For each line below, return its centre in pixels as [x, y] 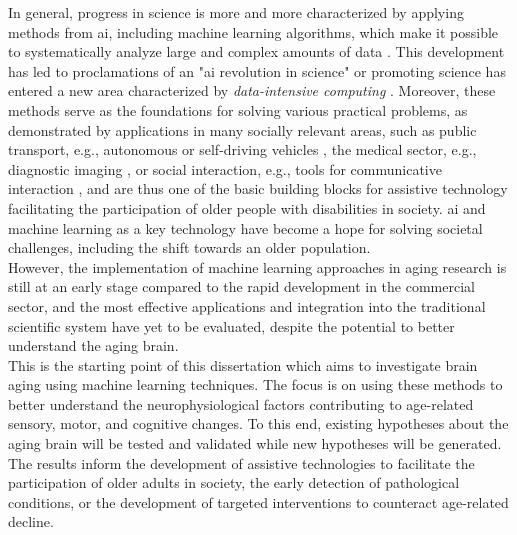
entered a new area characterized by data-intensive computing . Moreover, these [252, 90]
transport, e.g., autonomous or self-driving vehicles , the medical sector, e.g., [242, 149]
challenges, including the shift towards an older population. [189, 247]
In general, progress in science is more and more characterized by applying [236, 12]
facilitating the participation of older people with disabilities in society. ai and [247, 207]
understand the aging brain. [93, 345]
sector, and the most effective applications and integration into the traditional [247, 305]
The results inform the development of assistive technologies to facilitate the [241, 462]
